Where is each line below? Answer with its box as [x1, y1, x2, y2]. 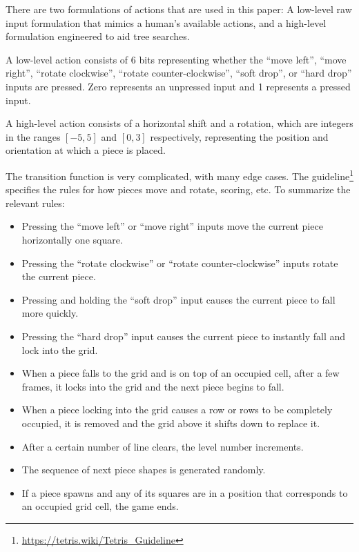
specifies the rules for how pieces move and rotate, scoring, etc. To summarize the [6, 182, 351, 197]
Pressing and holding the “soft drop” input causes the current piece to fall [21, 292, 336, 306]
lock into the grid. [21, 342, 98, 357]
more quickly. [21, 306, 79, 320]
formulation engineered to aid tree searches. [6, 29, 190, 43]
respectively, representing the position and [150, 129, 329, 144]
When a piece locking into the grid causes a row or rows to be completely [21, 402, 333, 417]
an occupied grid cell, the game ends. [21, 499, 179, 513]
